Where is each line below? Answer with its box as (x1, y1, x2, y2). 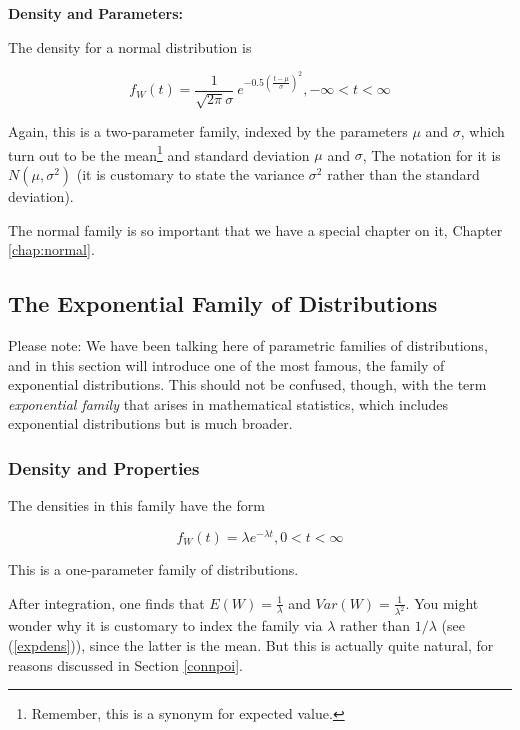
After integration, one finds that (8, 592, 205, 613)
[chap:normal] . (8, 239, 95, 260)
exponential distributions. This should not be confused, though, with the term (8, 374, 487, 395)
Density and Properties (8, 455, 200, 480)
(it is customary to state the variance (76, 164, 305, 185)
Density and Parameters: (8, 3, 183, 23)
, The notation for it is (362, 144, 501, 165)
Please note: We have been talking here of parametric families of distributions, (8, 335, 488, 356)
